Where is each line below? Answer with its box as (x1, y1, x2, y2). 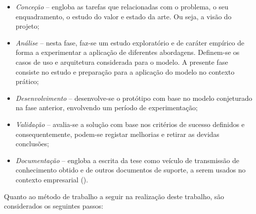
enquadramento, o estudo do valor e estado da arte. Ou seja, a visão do (15, 11, 232, 21)
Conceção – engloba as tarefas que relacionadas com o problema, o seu (15, 1, 229, 11)
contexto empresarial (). (15, 174, 88, 184)
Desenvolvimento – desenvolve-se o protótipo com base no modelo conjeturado (15, 92, 253, 103)
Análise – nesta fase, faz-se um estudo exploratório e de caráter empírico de (15, 37, 245, 47)
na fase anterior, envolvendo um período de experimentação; (15, 102, 198, 113)
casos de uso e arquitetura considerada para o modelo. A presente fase (15, 56, 228, 67)
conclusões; (15, 138, 49, 149)
